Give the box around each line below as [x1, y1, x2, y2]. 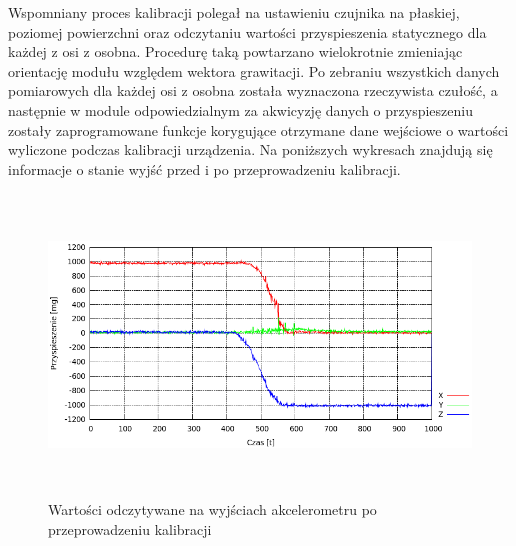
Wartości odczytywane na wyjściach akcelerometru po [48, 499, 377, 520]
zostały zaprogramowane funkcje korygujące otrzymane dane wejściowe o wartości [8, 119, 509, 140]
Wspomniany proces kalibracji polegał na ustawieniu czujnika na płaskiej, [8, 2, 460, 22]
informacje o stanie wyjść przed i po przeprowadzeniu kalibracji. [8, 158, 401, 179]
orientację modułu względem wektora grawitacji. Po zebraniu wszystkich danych [8, 60, 500, 81]
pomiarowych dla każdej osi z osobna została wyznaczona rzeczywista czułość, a [8, 80, 498, 101]
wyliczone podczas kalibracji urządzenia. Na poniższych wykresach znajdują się [8, 139, 493, 160]
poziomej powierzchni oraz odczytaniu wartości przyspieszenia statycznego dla [8, 21, 487, 42]
